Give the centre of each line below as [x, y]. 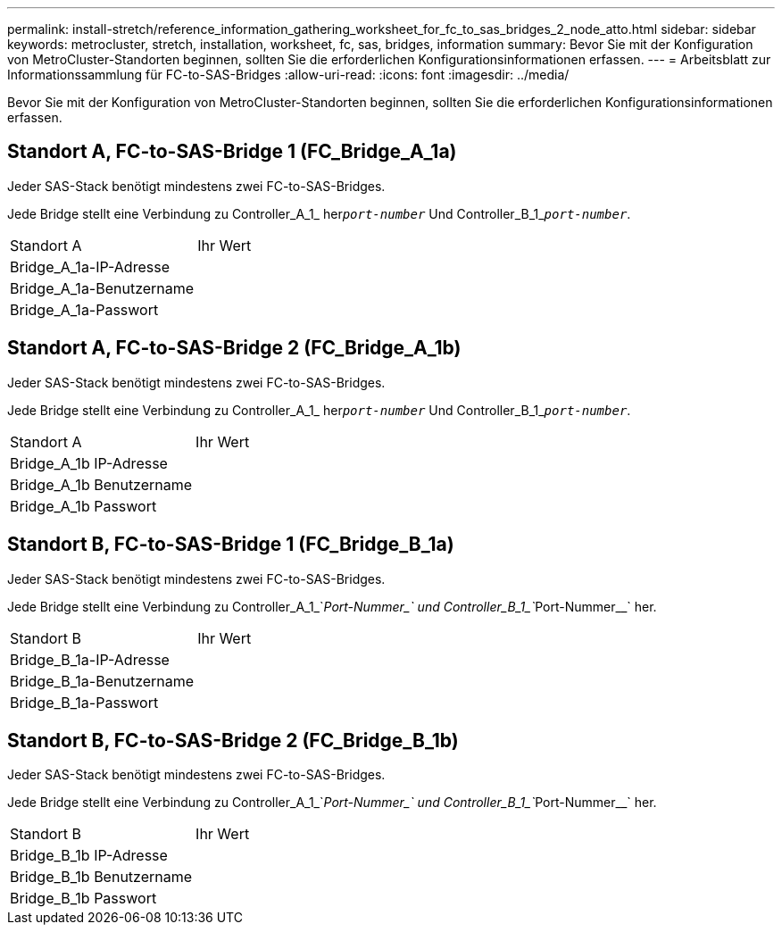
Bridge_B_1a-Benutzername [102, 681]
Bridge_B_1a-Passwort [84, 702]
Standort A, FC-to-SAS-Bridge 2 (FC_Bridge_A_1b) [234, 348]
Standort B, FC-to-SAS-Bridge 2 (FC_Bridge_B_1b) [233, 740]
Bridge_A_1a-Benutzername [102, 288]
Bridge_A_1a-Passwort [84, 309]
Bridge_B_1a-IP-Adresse [90, 659]
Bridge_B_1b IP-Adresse [89, 856]
